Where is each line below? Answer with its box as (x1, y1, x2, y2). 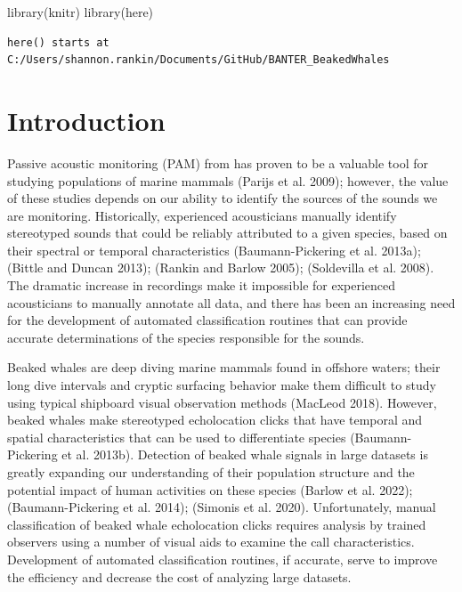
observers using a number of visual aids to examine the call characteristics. (7, 532, 415, 551)
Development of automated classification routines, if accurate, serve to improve (7, 549, 438, 568)
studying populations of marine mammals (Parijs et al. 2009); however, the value (7, 171, 449, 190)
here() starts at (7, 36, 109, 49)
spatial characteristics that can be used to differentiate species (7, 427, 346, 446)
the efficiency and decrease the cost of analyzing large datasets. (7, 567, 352, 586)
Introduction (7, 101, 166, 138)
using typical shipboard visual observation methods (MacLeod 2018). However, (7, 393, 437, 411)
